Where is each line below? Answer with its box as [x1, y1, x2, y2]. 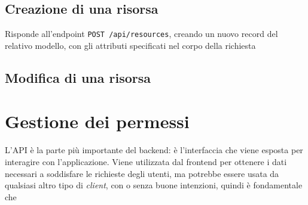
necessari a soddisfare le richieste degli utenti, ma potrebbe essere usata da [5, 167, 279, 179]
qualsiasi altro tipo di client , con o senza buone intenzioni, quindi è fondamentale [5, 179, 303, 191]
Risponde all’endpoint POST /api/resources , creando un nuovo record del [5, 27, 278, 40]
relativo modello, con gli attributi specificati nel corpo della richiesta [5, 39, 256, 51]
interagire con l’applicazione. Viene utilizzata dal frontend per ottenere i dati [5, 155, 287, 167]
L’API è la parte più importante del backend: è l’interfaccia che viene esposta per [5, 144, 303, 156]
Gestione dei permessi [5, 109, 190, 133]
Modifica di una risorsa [5, 68, 151, 86]
